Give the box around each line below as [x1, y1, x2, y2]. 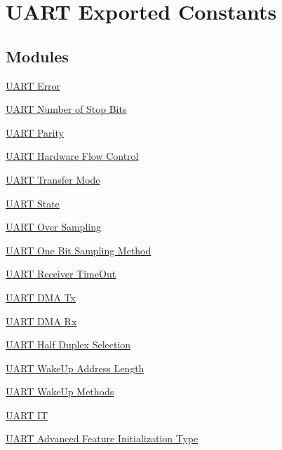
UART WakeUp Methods [6, 384, 114, 399]
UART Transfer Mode [6, 172, 100, 186]
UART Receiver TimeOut [6, 266, 116, 281]
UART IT [6, 407, 48, 422]
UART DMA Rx [6, 313, 77, 328]
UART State [6, 196, 60, 210]
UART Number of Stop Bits [6, 102, 127, 116]
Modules [6, 45, 69, 67]
